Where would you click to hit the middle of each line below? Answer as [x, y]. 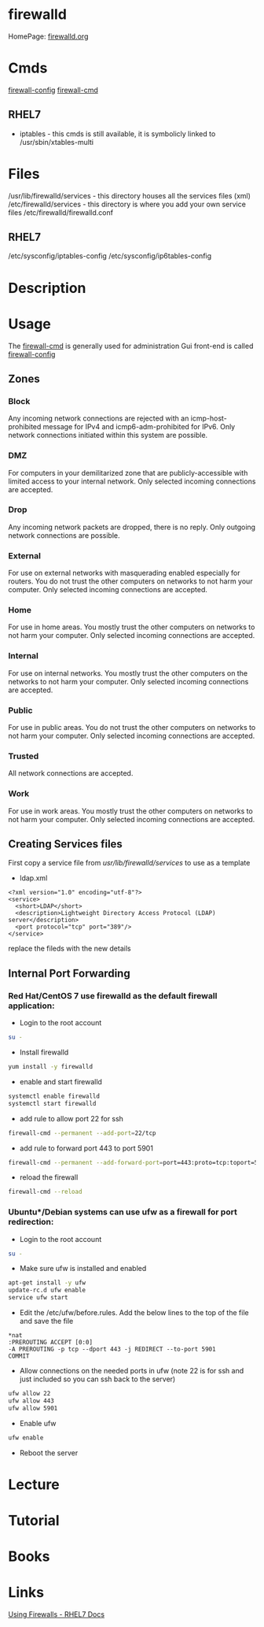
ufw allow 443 [31, 1401]
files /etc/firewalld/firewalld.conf [61, 212]
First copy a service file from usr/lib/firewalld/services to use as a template [129, 863]
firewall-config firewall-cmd [53, 90]
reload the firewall [49, 1177]
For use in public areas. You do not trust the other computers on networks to [132, 728]
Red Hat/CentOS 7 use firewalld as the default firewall [113, 995]
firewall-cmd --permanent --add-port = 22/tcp [82, 1133]
